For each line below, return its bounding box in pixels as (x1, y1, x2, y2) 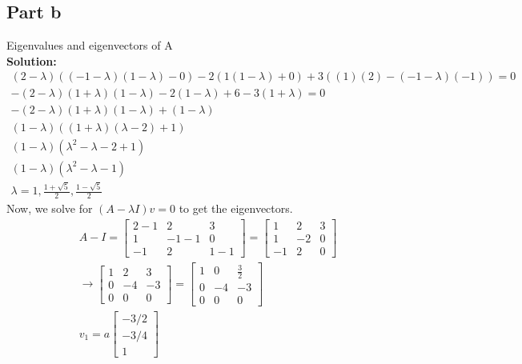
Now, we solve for (6, 200, 93, 217)
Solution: (6, 52, 57, 69)
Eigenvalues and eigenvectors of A (6, 37, 173, 54)
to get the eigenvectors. (179, 200, 293, 217)
